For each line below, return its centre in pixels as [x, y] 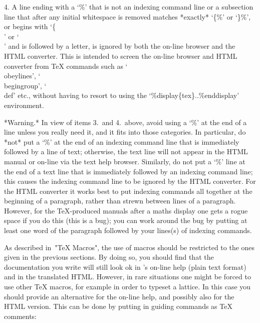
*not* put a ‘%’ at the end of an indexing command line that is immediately [122, 141]
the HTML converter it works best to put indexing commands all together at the [128, 191]
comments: [21, 316]
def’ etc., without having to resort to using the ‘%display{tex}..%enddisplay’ [122, 95]
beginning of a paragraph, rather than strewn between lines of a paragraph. [120, 201]
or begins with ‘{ [30, 26]
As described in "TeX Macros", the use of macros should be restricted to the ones [129, 247]
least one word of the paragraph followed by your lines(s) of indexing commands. [128, 230]
